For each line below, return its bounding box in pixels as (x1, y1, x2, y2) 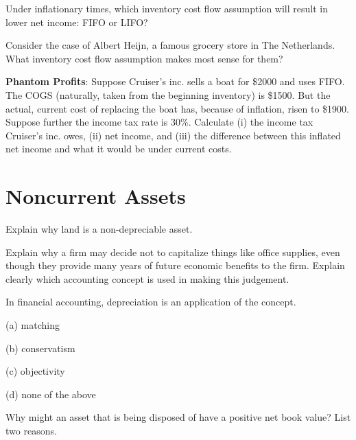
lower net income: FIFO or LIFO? (5, 14, 148, 29)
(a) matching (5, 318, 60, 332)
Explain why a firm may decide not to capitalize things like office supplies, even (5, 244, 340, 259)
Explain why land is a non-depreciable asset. (5, 222, 193, 236)
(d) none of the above (5, 386, 96, 401)
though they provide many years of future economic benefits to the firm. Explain (5, 258, 345, 273)
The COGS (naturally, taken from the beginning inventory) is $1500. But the (5, 87, 331, 102)
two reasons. (5, 424, 57, 437)
